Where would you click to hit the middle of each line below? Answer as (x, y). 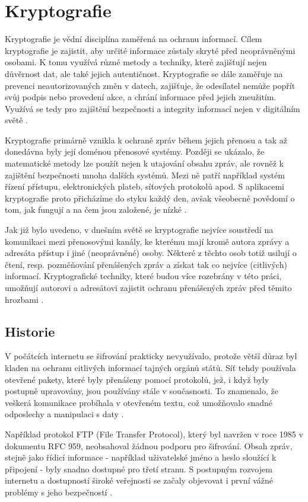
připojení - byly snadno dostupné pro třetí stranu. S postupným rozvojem (139, 469)
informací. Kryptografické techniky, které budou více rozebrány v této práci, (143, 276)
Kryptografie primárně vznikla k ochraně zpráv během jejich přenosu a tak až (146, 140)
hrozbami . (24, 299)
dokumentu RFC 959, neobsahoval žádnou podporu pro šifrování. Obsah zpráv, (149, 445)
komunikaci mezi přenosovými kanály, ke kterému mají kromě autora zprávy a (147, 241)
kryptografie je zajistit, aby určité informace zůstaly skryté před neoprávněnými (150, 50)
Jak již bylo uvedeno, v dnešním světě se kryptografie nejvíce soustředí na (139, 230)
